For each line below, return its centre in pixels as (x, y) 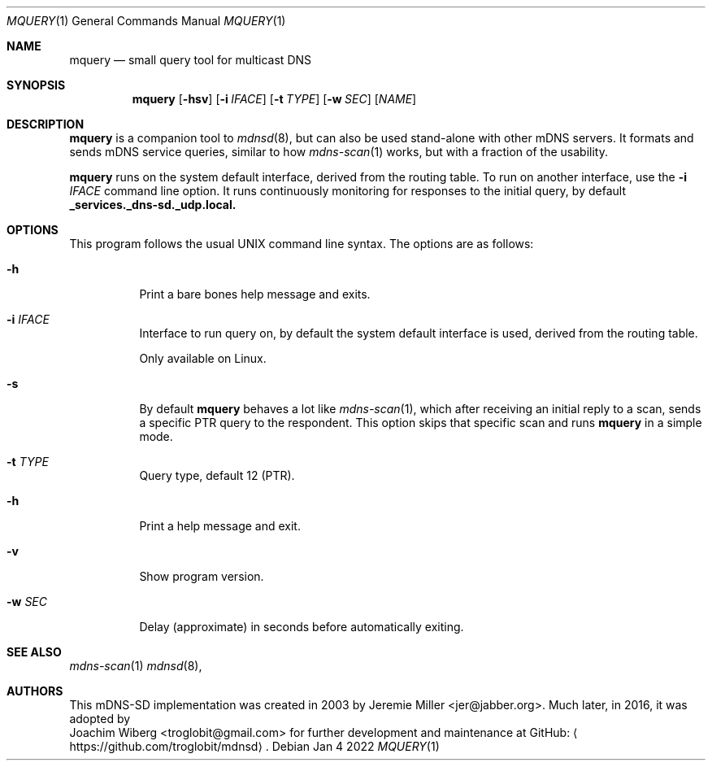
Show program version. (202, 576)
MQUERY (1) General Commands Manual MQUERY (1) (146, 21)
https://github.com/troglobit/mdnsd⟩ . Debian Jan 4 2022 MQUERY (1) (254, 746)
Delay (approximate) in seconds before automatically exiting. (302, 627)
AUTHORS (35, 691)
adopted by (100, 719)
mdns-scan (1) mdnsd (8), (136, 666)
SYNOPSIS (36, 85)
